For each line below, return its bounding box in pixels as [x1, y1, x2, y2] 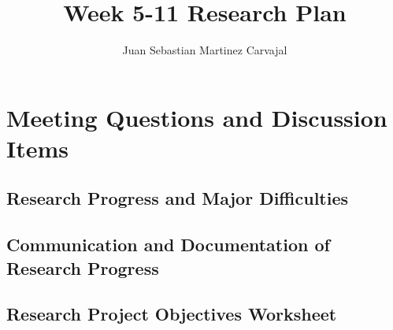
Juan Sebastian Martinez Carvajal [122, 42, 287, 58]
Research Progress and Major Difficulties [6, 186, 349, 210]
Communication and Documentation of [6, 232, 330, 257]
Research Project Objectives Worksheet [6, 302, 337, 326]
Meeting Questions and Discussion [6, 101, 387, 133]
